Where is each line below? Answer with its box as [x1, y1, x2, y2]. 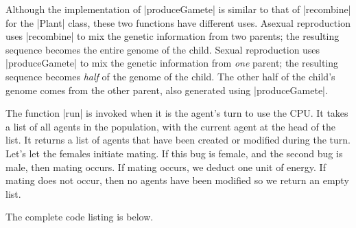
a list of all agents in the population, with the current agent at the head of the [5, 119, 335, 133]
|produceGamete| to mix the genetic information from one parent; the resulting [5, 56, 339, 70]
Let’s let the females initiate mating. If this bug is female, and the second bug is [5, 146, 343, 160]
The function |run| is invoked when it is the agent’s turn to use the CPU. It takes [5, 106, 348, 120]
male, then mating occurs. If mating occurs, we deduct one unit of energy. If [5, 159, 326, 174]
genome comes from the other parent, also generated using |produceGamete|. [5, 82, 328, 97]
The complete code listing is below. [5, 209, 154, 224]
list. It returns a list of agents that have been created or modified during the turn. [5, 133, 351, 147]
